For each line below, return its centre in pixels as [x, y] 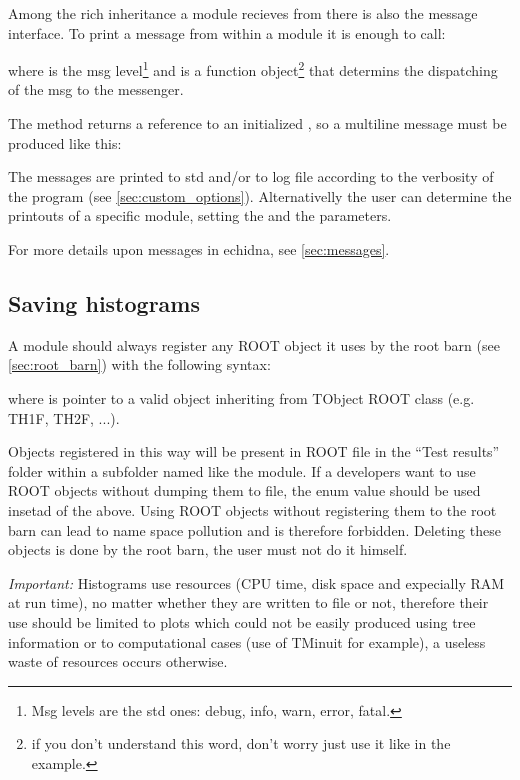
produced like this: [65, 142]
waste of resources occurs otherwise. [118, 661]
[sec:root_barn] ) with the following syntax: [139, 364]
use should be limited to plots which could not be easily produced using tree [242, 621]
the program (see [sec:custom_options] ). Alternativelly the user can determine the [260, 195]
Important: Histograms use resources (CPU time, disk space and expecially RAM [256, 582]
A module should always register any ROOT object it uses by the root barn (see [254, 344]
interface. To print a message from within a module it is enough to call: [227, 32]
